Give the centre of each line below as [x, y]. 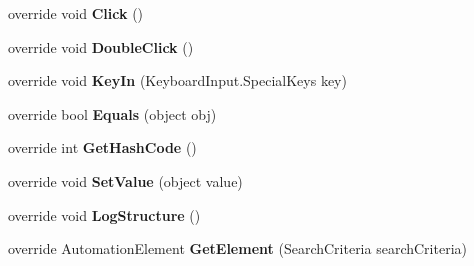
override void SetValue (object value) [125, 180]
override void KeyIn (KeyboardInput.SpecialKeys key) [177, 80]
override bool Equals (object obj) [112, 113]
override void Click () [76, 13]
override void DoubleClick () [101, 46]
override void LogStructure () [104, 214]
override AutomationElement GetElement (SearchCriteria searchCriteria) [237, 248]
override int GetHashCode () [102, 147]
